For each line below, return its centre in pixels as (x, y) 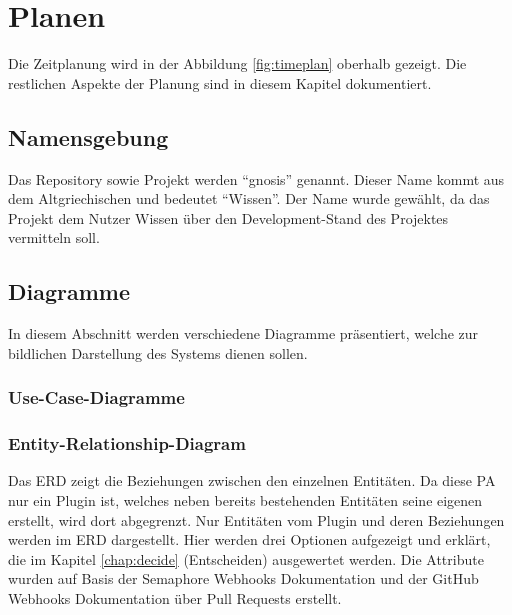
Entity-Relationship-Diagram (127, 443)
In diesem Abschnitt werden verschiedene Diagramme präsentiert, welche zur (243, 333)
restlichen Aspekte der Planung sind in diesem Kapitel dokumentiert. (220, 82)
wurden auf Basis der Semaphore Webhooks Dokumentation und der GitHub (243, 578)
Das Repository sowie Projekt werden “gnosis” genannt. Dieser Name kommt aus (256, 178)
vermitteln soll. (54, 237)
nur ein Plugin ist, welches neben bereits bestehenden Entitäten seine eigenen (245, 499)
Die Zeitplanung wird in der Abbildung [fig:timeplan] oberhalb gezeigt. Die (237, 63)
